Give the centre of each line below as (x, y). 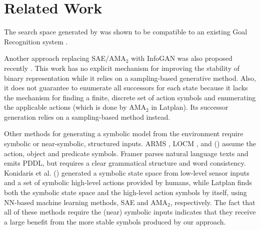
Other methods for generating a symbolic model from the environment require (124, 133)
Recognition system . (36, 41)
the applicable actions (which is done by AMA (75, 107)
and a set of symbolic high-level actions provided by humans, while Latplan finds (128, 182)
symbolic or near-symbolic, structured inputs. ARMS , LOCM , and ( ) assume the (130, 143)
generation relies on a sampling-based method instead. (87, 116)
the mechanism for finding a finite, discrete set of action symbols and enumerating (130, 97)
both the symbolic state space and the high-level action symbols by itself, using (125, 192)
